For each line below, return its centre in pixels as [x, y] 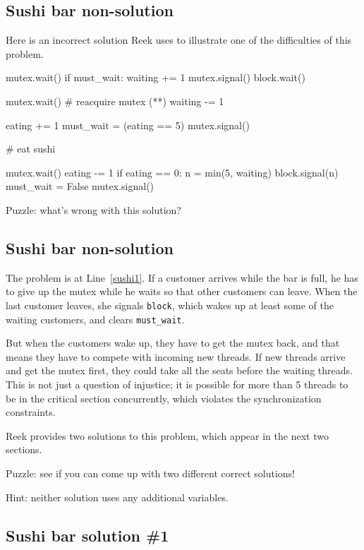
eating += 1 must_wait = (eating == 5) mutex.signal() [128, 125]
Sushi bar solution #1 [87, 535]
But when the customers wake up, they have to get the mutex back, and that [173, 343]
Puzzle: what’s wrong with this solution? [93, 209]
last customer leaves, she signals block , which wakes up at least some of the [170, 305]
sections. [24, 449]
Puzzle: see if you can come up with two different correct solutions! [150, 473]
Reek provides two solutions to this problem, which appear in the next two [167, 435]
